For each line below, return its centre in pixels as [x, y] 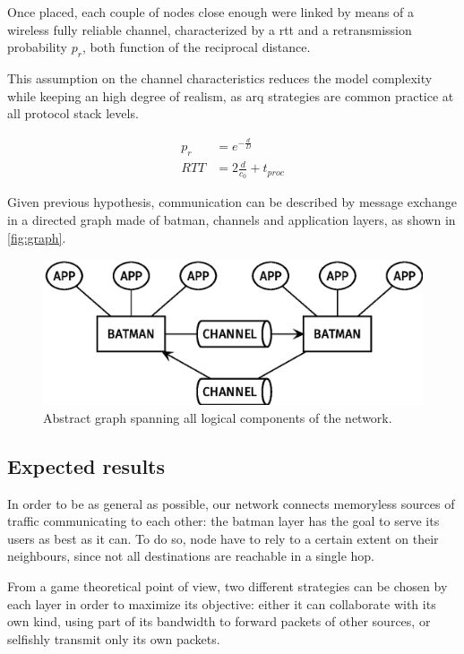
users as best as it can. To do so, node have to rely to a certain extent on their [223, 538]
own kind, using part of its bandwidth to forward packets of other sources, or [219, 621]
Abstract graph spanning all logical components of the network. [218, 417]
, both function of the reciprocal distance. [196, 47]
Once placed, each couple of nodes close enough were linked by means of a [211, 12]
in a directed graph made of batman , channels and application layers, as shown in [232, 219]
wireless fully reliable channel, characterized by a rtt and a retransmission [210, 29]
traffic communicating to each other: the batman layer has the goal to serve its [223, 521]
